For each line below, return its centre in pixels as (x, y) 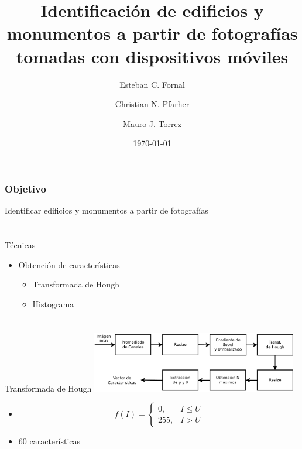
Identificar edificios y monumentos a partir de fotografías (107, 210)
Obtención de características (69, 264)
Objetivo (25, 188)
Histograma (53, 304)
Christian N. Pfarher (152, 104)
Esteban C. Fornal (152, 84)
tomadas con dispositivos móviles (152, 56)
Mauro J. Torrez (152, 123)
